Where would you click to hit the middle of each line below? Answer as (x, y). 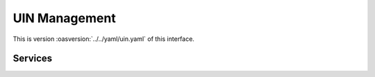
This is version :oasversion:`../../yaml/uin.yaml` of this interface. (103, 39)
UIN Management (64, 18)
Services (33, 59)
